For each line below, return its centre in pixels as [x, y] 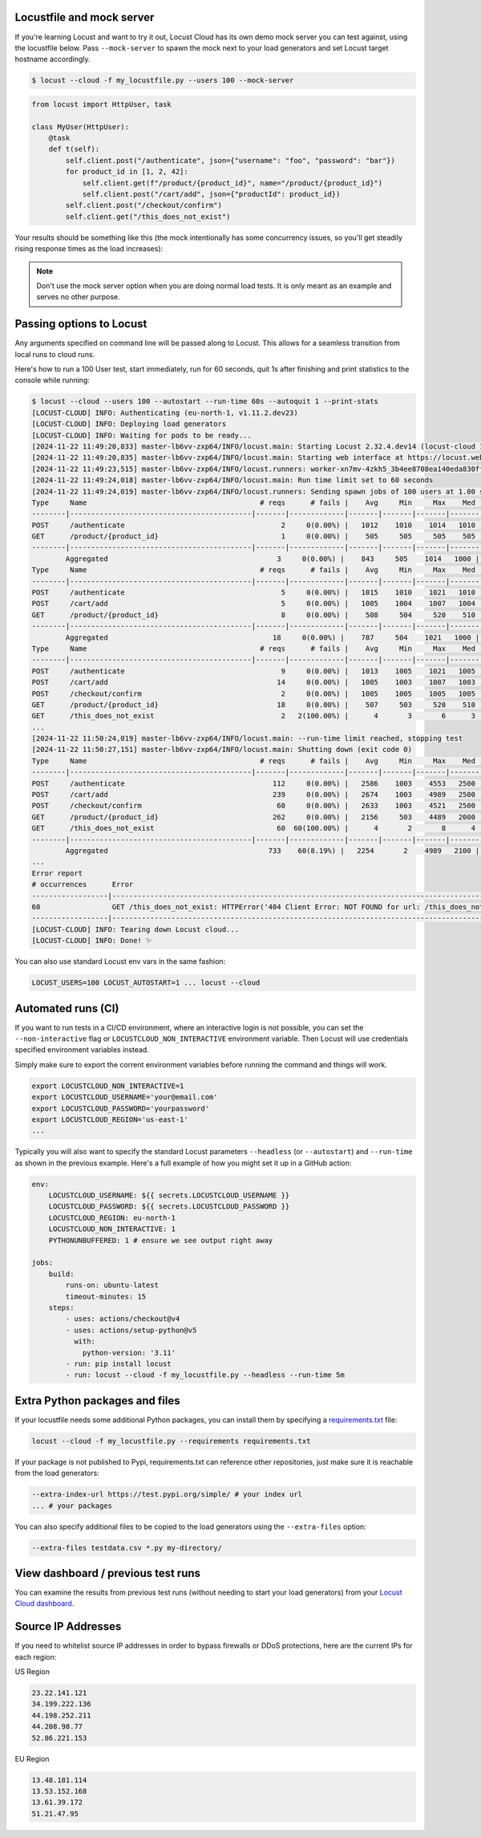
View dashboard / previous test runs [107, 1573]
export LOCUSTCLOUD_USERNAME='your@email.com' [125, 1097]
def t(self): [74, 149]
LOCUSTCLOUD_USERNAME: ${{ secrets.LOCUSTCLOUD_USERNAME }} [169, 1195]
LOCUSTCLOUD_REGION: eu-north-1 [112, 1217]
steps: [61, 1307]
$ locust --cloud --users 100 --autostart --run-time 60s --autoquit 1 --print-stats [205, 402]
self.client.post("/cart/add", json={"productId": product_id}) [211, 194]
